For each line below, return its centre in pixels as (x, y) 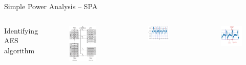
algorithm (19, 50)
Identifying (21, 30)
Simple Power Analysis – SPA (51, 6)
